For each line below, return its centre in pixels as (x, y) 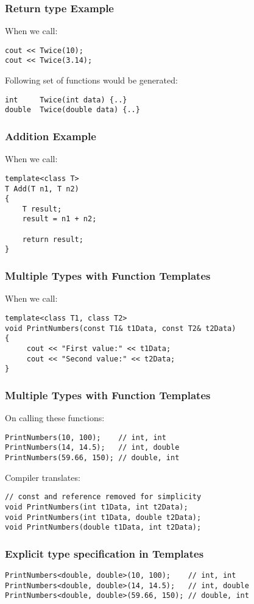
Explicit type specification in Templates (104, 553)
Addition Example (51, 136)
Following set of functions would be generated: (91, 80)
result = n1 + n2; (59, 219)
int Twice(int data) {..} (66, 100)
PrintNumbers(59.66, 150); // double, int (92, 457)
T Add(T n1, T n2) (42, 189)
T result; (42, 209)
